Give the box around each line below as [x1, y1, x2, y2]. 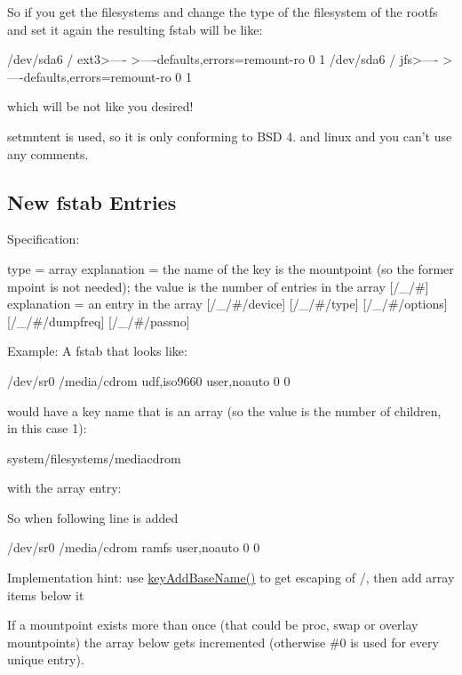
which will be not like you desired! [7, 97, 194, 116]
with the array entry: [7, 478, 122, 497]
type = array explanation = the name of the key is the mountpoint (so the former [7, 259, 454, 277]
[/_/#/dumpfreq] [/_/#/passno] [7, 311, 190, 330]
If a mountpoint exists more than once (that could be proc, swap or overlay [7, 615, 418, 634]
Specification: [7, 229, 80, 248]
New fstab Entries [7, 188, 177, 215]
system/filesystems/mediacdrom [7, 448, 181, 467]
